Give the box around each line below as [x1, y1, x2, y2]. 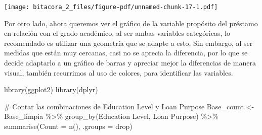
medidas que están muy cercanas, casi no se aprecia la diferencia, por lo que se [4, 47, 248, 58]
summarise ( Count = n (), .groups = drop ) [4, 121, 133, 131]
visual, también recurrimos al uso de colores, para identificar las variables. [4, 67, 233, 78]
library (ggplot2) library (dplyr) [4, 84, 98, 95]
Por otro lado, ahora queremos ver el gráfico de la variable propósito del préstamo [4, 18, 258, 28]
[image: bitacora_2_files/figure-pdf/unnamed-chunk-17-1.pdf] [4, 4, 218, 11]
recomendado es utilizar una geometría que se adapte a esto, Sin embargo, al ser [4, 37, 253, 48]
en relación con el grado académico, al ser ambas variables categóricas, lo [4, 28, 230, 38]
